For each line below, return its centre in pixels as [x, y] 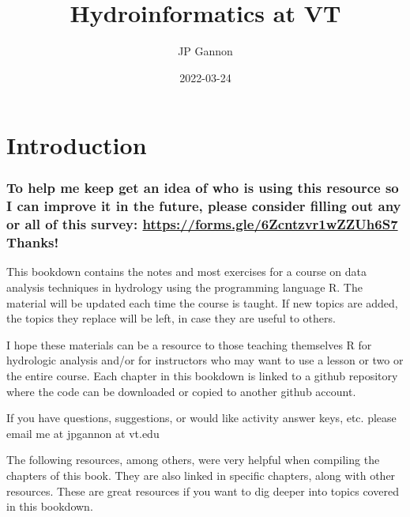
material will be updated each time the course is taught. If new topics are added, [202, 302]
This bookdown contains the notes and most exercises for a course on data [187, 272]
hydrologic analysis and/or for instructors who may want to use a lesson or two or [205, 360]
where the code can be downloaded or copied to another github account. [181, 391]
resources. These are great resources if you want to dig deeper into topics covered [203, 491]
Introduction [77, 145]
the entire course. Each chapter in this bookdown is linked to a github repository [202, 376]
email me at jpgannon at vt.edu [83, 433]
